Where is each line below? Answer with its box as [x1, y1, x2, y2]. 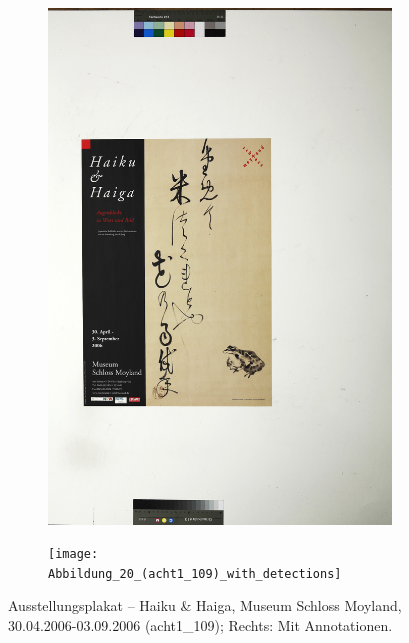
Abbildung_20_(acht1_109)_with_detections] [48, 566, 342, 581]
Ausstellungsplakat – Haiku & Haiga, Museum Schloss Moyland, [8, 595, 402, 616]
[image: [48, 547, 99, 562]
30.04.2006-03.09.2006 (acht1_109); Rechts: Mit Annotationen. [8, 615, 393, 635]
